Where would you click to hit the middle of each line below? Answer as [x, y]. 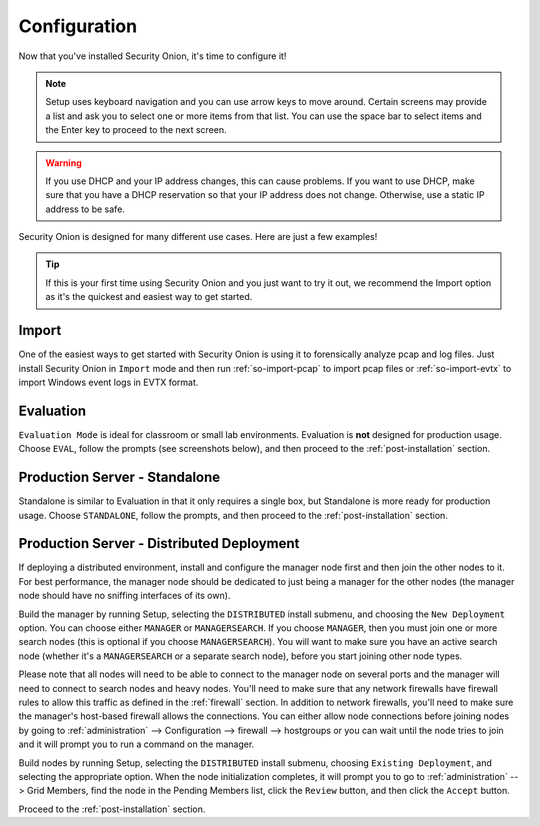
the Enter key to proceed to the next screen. [136, 130]
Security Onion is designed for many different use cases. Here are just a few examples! [198, 237]
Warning [63, 162]
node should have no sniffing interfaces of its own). [124, 596]
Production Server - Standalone [119, 477]
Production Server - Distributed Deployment [159, 543]
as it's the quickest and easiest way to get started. [149, 297]
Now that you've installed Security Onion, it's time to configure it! [152, 56]
